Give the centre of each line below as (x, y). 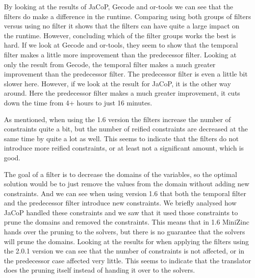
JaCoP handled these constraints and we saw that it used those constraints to (121, 212)
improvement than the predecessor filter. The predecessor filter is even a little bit (126, 74)
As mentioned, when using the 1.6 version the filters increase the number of (117, 119)
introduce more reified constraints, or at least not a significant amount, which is (124, 148)
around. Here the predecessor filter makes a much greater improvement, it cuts (122, 93)
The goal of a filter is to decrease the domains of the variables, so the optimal (121, 174)
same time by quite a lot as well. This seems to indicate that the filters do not (121, 138)
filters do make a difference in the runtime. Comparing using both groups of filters (127, 16)
